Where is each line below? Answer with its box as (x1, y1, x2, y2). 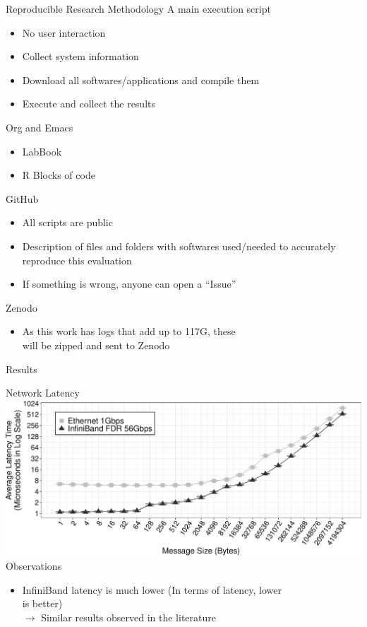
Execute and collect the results (22, 96, 155, 111)
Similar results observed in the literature (41, 609, 216, 624)
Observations (6, 558, 62, 573)
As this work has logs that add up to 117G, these (22, 324, 236, 339)
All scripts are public (22, 215, 113, 230)
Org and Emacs (6, 119, 73, 134)
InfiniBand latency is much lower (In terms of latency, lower (22, 582, 282, 597)
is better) (22, 596, 63, 611)
